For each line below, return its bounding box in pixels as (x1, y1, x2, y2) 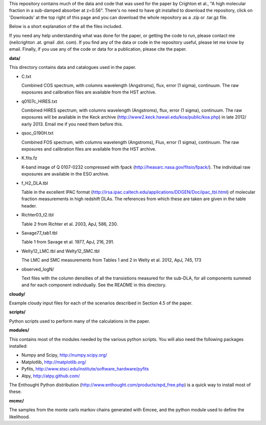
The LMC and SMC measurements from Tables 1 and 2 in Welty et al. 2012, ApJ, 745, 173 (21, 257, 201, 263)
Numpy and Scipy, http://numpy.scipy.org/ (21, 352, 107, 358)
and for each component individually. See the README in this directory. (21, 282, 167, 288)
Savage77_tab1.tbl (21, 230, 58, 236)
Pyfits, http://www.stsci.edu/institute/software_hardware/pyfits (21, 366, 149, 372)
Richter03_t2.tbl (21, 212, 54, 218)
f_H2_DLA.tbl (21, 180, 48, 186)
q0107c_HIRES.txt (21, 98, 58, 104)
